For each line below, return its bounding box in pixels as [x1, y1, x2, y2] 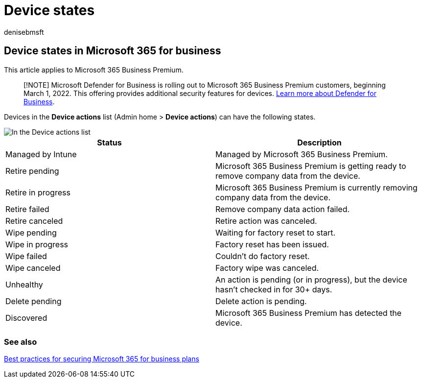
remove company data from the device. [215, 170, 360, 181]
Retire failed [5, 204, 49, 214]
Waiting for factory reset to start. [215, 227, 336, 238]
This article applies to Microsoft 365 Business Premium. [4, 65, 184, 74]
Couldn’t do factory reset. [215, 251, 310, 261]
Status [97, 137, 122, 147]
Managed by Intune [5, 149, 77, 159]
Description [297, 137, 342, 147]
